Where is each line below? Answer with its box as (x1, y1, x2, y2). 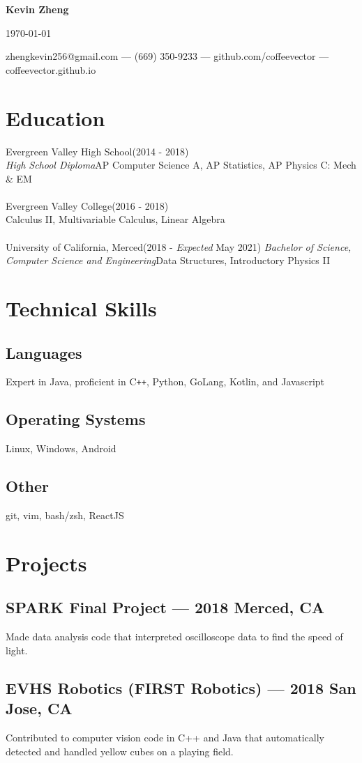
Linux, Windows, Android (6, 441, 116, 456)
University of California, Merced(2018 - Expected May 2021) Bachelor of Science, (6, 239, 352, 254)
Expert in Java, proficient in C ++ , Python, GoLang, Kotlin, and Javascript (6, 374, 325, 389)
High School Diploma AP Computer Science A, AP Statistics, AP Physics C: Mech (6, 157, 356, 172)
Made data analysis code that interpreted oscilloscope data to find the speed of (6, 629, 343, 644)
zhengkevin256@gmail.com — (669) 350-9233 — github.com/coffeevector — (6, 49, 329, 63)
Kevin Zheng (6, 2, 69, 16)
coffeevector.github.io (6, 62, 96, 77)
